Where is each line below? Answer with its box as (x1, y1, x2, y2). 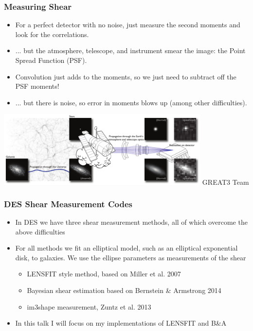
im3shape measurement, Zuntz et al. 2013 (27, 301, 151, 312)
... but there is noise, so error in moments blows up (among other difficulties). (15, 97, 247, 107)
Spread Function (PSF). (15, 55, 87, 65)
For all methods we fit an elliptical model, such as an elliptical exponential (15, 243, 238, 253)
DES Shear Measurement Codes (4, 197, 132, 210)
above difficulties (15, 226, 65, 236)
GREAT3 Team (202, 177, 249, 187)
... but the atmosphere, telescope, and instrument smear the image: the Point (15, 45, 246, 56)
